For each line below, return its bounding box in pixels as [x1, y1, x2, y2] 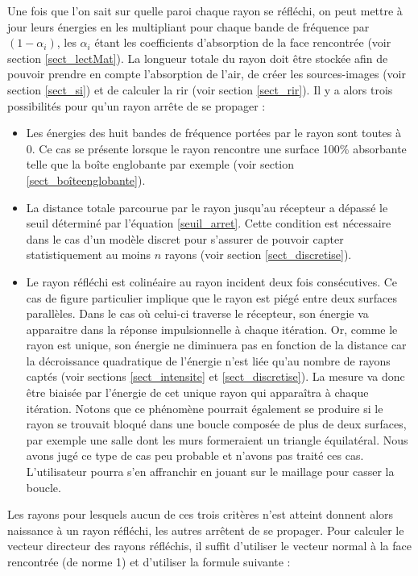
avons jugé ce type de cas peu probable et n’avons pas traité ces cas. [26, 447, 364, 464]
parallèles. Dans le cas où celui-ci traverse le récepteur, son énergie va [26, 305, 369, 322]
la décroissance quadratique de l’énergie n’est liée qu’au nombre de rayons [26, 352, 391, 369]
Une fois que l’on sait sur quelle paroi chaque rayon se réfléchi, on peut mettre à [7, 2, 403, 19]
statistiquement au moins [26, 246, 151, 263]
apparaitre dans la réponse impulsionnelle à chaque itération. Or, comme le [26, 320, 398, 337]
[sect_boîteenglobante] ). [26, 171, 146, 188]
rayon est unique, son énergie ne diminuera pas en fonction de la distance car [26, 336, 407, 353]
